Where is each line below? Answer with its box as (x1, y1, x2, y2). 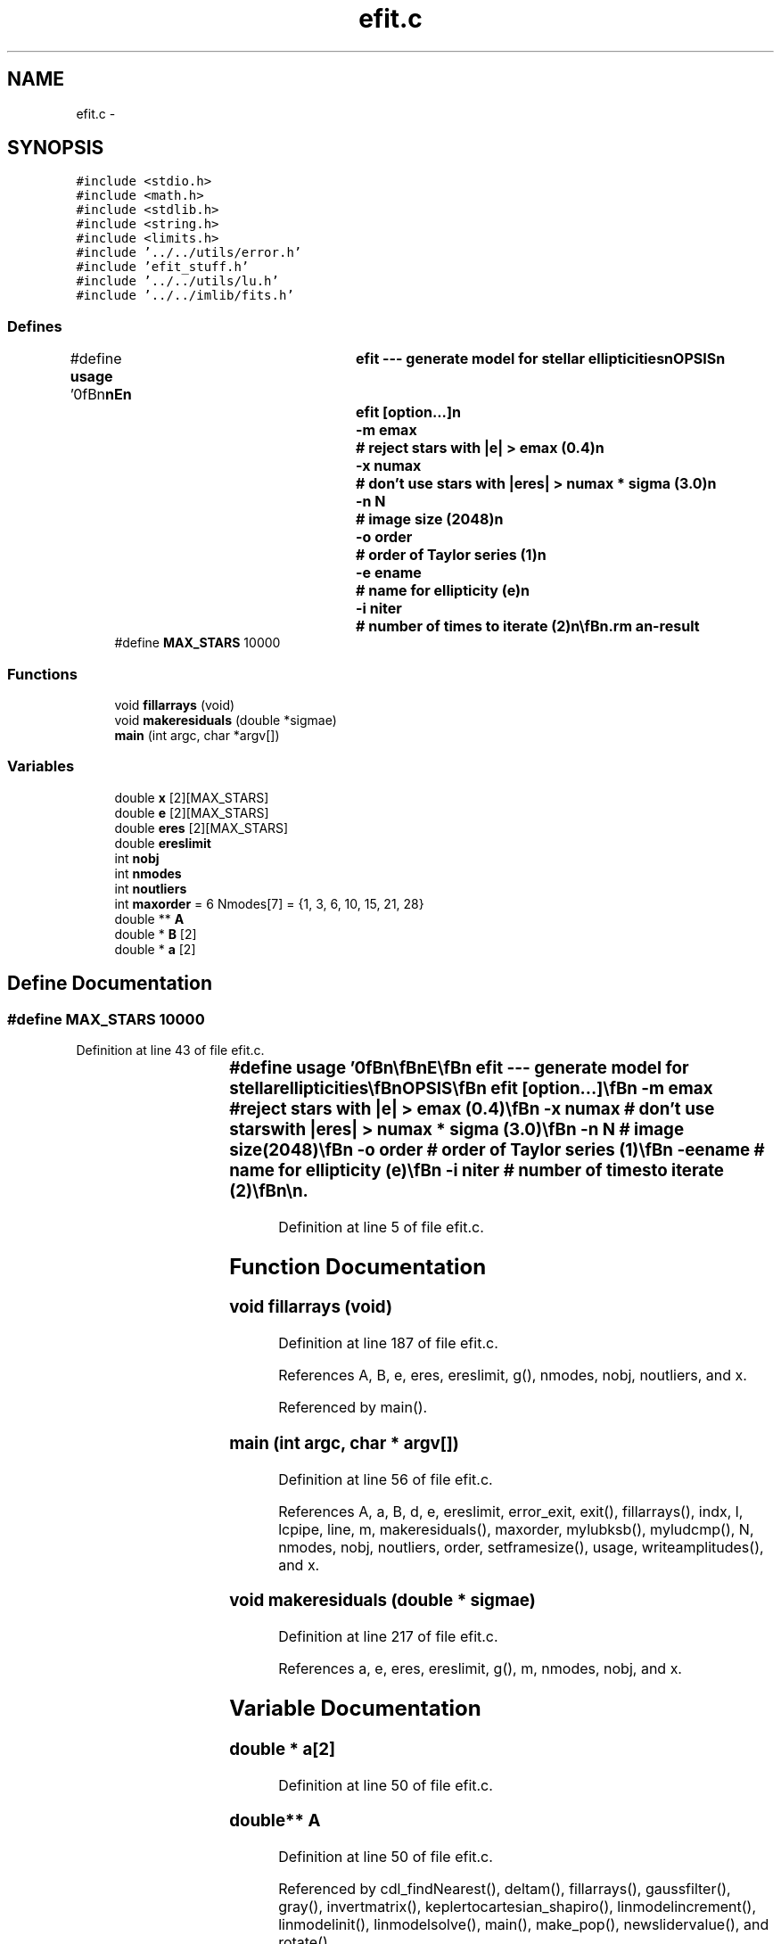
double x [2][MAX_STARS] (114, 789, 269, 805)
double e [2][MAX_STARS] (114, 804, 269, 820)
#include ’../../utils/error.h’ (76, 245, 302, 260)
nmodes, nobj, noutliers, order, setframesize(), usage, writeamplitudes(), (278, 1537, 764, 1556)
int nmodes (114, 865, 182, 881)
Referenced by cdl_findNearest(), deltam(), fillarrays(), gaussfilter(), (278, 1880, 731, 1898)
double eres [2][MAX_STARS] (114, 820, 289, 836)
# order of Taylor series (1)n (356, 546, 547, 564)
